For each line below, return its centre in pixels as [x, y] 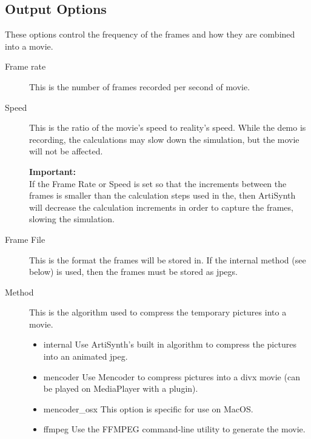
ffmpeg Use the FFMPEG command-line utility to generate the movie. [174, 429]
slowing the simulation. [72, 219]
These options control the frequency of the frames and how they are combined [150, 34]
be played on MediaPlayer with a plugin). [121, 388]
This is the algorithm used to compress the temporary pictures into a [158, 312]
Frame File [25, 239]
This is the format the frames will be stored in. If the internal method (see [168, 259]
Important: [52, 171]
